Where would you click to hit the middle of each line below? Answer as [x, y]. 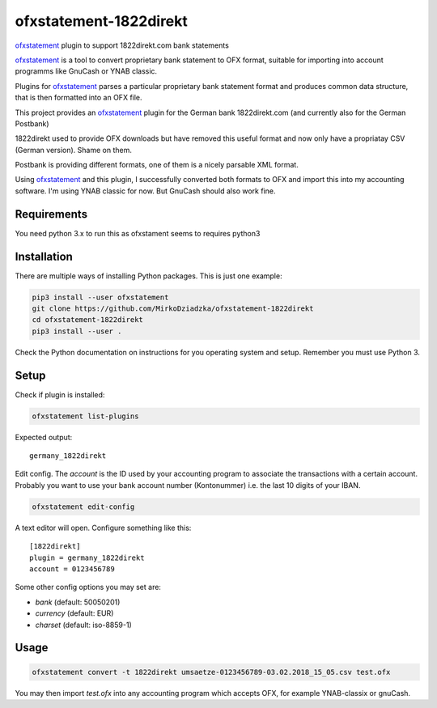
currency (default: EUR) [74, 613]
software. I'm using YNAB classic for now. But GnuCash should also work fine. [145, 191]
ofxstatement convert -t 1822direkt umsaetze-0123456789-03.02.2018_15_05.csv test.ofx [211, 672]
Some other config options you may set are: [88, 587]
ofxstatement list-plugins [85, 416]
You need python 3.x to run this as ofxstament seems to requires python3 [138, 233]
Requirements [51, 214]
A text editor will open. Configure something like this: [103, 528]
